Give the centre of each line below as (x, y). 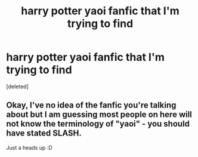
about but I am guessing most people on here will (99, 115)
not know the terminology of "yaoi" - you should (98, 124)
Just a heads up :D (29, 147)
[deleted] (17, 86)
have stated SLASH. (44, 133)
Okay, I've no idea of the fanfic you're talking (91, 105)
